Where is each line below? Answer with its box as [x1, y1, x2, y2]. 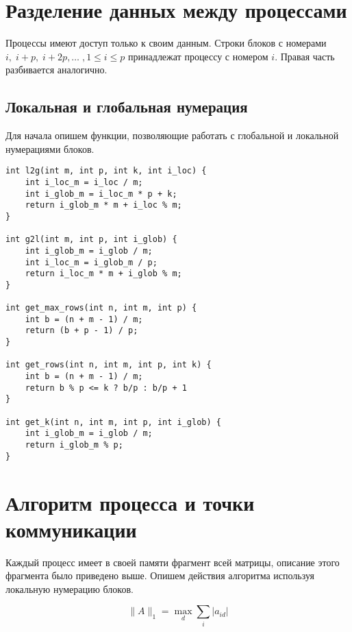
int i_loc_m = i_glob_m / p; [25, 257, 158, 267]
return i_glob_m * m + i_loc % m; [25, 200, 182, 210]
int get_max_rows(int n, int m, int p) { [5, 303, 197, 313]
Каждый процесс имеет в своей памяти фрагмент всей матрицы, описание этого [5, 555, 340, 569]
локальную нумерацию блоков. [5, 581, 134, 596]
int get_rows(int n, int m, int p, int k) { [5, 360, 212, 370]
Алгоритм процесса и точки [5, 488, 255, 516]
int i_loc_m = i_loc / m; [25, 177, 143, 187]
